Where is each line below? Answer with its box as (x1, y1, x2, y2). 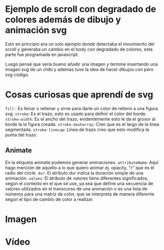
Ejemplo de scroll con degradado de (5, 3, 157, 15)
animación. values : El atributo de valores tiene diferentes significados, (5, 175, 149, 181)
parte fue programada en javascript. (5, 51, 79, 58)
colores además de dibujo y (5, 14, 121, 25)
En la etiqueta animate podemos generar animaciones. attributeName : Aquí (5, 159, 159, 165)
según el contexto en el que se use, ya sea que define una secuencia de (5, 180, 154, 187)
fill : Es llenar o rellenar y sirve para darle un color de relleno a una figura (5, 105, 158, 111)
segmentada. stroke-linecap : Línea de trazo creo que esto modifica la (5, 126, 150, 132)
